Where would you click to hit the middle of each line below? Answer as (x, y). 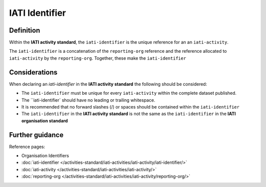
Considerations (33, 72)
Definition (25, 30)
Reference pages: (27, 147)
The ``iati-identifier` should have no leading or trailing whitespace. (88, 100)
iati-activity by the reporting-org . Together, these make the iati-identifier (98, 58)
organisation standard (45, 120)
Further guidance (36, 135)
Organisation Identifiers (45, 156)
